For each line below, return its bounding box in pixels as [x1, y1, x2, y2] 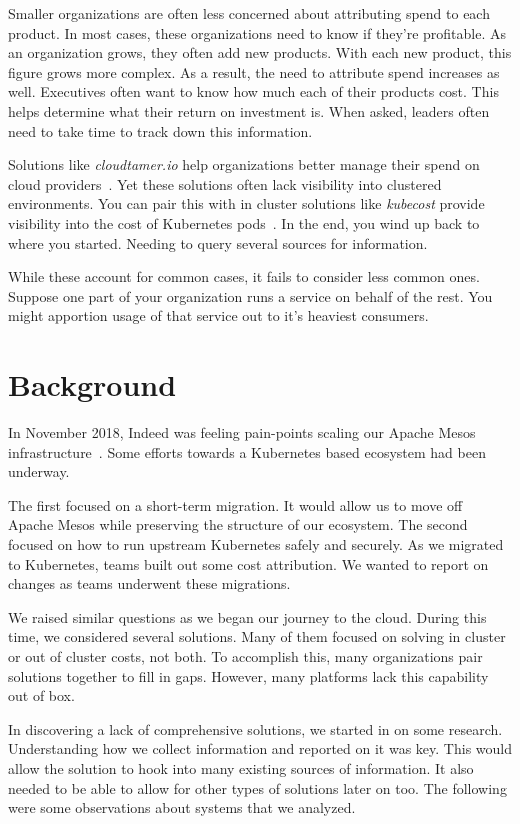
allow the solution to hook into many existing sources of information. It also [8, 757, 474, 778]
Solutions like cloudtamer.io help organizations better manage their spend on [8, 154, 480, 175]
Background [8, 364, 177, 405]
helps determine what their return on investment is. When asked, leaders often [8, 100, 490, 121]
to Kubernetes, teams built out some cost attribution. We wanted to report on [8, 553, 489, 574]
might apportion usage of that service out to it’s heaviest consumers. [8, 305, 429, 326]
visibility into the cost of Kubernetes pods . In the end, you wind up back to [8, 212, 480, 233]
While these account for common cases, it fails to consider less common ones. [8, 266, 480, 287]
